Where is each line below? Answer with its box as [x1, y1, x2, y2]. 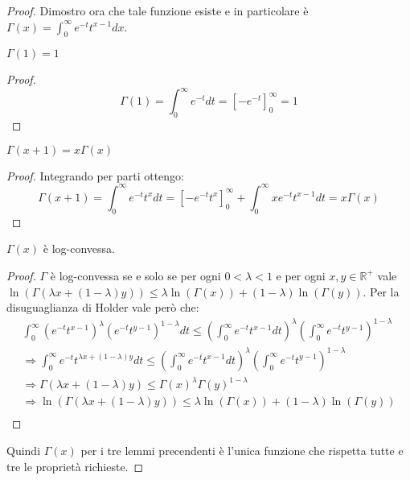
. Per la [363, 283, 400, 300]
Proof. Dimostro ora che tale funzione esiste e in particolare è [6, 2, 309, 19]
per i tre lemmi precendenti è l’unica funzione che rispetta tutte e [80, 441, 404, 458]
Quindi [6, 441, 41, 458]
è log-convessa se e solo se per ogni [50, 267, 221, 283]
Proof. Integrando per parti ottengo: [6, 167, 184, 184]
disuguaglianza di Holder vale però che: [6, 299, 199, 316]
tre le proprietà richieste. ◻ [6, 457, 144, 474]
